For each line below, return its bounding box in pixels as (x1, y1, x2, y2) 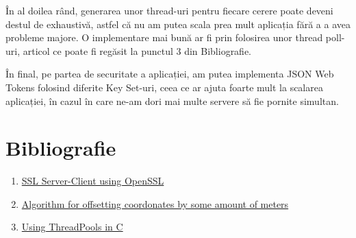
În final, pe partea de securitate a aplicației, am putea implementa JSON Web (5, 67, 334, 81)
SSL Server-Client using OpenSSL (21, 174, 164, 188)
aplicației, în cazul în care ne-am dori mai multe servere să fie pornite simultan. (5, 93, 339, 108)
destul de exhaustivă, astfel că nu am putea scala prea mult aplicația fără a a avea (5, 16, 351, 31)
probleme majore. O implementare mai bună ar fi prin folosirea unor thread (5, 30, 323, 45)
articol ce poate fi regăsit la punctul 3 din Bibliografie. (23, 43, 252, 58)
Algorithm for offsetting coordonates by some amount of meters (21, 196, 289, 211)
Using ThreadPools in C (21, 219, 123, 234)
